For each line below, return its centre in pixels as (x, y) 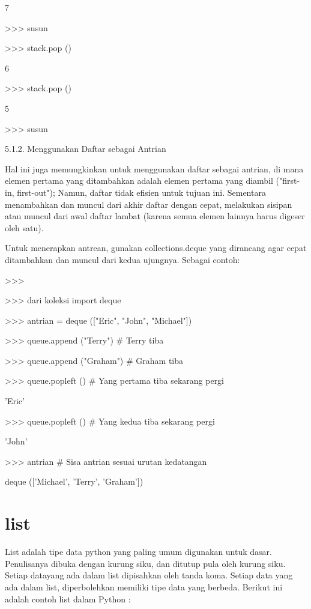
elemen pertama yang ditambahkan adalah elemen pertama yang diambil (139, 180)
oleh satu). (24, 227)
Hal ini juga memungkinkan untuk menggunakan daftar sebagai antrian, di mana (154, 168)
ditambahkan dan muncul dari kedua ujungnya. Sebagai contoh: (122, 259)
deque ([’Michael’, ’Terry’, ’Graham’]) (74, 481)
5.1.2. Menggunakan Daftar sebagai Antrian (86, 149)
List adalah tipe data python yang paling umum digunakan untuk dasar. (138, 552)
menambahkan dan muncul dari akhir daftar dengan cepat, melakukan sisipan (149, 204)
